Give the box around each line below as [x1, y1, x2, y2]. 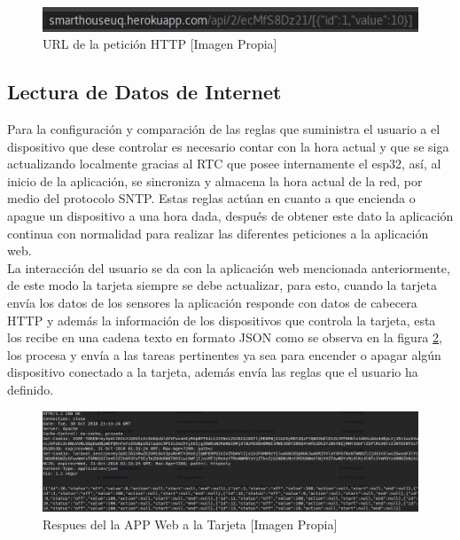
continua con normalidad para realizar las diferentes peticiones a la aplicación [7, 223, 429, 242]
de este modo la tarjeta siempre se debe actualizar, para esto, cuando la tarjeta [7, 276, 438, 294]
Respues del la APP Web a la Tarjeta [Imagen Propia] [43, 514, 338, 533]
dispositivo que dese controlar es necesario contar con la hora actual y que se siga [7, 137, 449, 155]
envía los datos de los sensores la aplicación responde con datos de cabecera [7, 293, 417, 312]
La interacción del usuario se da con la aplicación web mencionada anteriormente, [7, 258, 450, 277]
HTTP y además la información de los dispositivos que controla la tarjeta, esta [7, 310, 436, 329]
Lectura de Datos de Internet [7, 78, 282, 106]
